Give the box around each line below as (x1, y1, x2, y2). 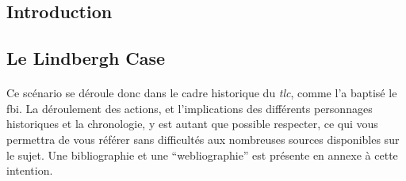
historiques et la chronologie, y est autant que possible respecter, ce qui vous (6, 115, 378, 132)
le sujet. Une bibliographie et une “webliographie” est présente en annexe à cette (6, 146, 398, 163)
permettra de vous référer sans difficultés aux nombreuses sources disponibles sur (6, 130, 400, 147)
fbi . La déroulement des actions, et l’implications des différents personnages (6, 100, 373, 116)
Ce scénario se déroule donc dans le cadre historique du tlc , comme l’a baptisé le (6, 85, 397, 101)
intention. (6, 162, 53, 179)
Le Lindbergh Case (6, 46, 166, 70)
